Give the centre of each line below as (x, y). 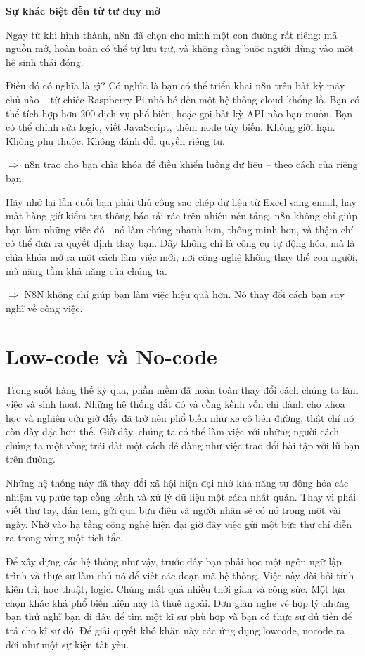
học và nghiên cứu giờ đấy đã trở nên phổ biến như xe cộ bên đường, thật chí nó (180, 417)
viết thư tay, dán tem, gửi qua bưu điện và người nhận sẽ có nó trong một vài (173, 510)
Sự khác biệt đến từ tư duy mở (83, 11)
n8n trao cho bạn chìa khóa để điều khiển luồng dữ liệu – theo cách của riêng (191, 164)
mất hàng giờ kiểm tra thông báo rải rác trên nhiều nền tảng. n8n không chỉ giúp (181, 216)
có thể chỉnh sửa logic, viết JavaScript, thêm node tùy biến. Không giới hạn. (171, 127)
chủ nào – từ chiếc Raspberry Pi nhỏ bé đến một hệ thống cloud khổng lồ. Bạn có (183, 99)
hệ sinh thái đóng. (45, 62)
